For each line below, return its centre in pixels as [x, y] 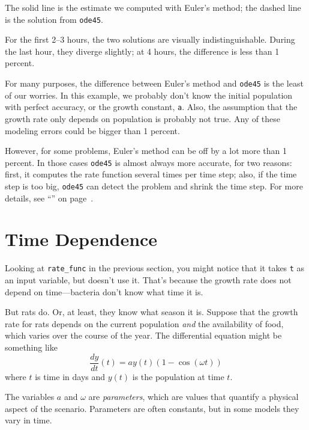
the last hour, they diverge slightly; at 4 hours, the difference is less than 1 [142, 51]
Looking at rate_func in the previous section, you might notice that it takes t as [155, 268]
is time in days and [70, 376]
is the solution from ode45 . [54, 19]
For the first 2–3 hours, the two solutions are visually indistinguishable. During [150, 39]
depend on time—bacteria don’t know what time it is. [104, 291]
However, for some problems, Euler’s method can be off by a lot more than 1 [146, 151]
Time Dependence [81, 239]
